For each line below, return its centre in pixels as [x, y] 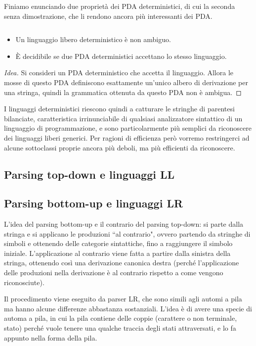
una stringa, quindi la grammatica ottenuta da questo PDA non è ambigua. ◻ [123, 92]
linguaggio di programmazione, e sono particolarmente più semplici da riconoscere [128, 128]
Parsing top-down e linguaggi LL [89, 174]
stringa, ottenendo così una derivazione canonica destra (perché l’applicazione [122, 263]
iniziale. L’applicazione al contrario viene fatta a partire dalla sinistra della [117, 253]
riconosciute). [24, 282]
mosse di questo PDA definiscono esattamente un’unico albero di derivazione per [126, 82]
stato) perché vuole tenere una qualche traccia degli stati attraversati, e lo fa [120, 328]
